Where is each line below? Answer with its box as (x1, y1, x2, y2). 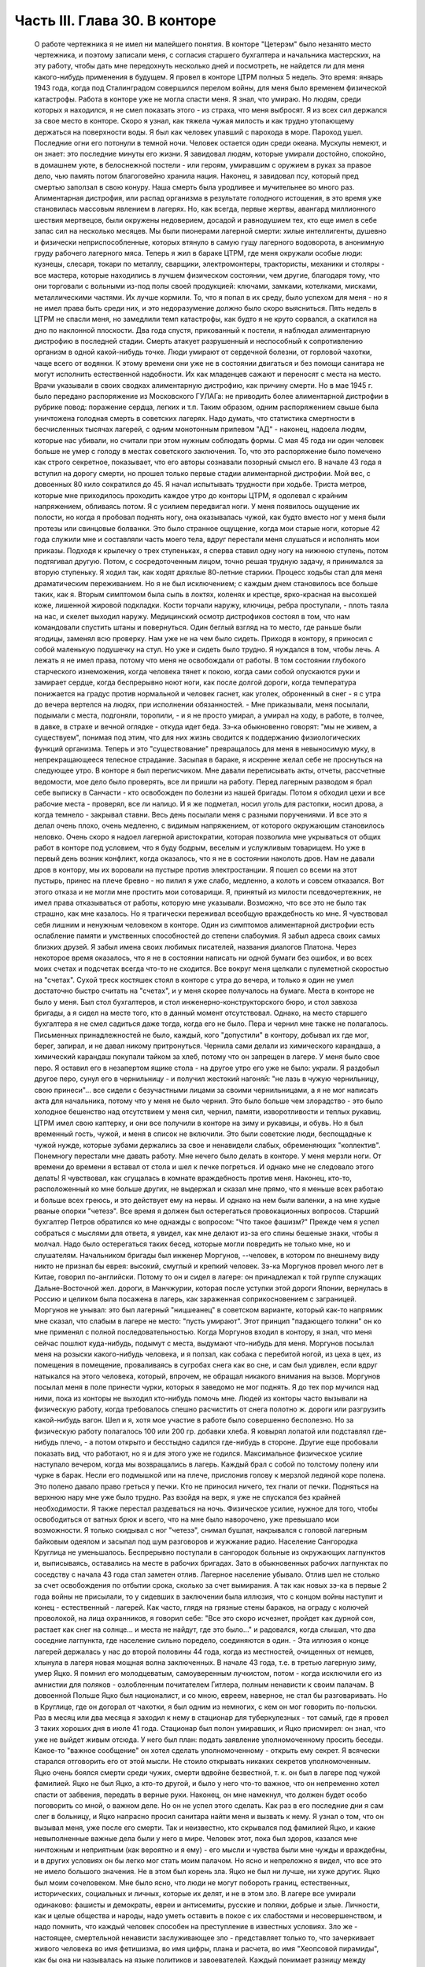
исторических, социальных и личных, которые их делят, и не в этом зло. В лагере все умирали (34, 1889, 357, 1899)
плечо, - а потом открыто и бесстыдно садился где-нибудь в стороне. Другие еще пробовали (60, 1437, 379, 1447)
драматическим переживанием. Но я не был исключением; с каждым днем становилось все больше (34, 578, 378, 588)
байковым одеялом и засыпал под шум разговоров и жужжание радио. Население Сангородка (34, 1537, 358, 1546)
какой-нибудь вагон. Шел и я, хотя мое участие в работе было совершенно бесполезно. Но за (34, 1415, 354, 1425)
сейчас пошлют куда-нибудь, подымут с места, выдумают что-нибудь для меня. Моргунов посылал (34, 1338, 375, 1348)
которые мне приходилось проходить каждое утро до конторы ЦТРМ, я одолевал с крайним (34, 490, 348, 500)
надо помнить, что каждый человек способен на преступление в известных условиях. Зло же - (34, 1922, 358, 1932)
